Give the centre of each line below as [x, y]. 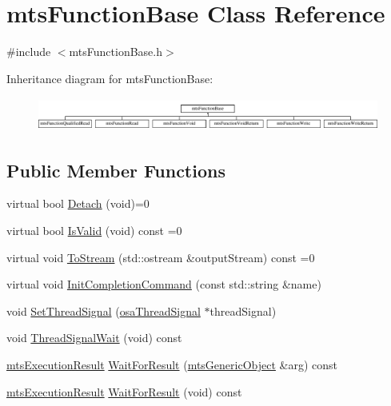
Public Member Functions [116, 170]
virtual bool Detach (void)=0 [78, 203]
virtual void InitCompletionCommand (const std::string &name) [164, 284]
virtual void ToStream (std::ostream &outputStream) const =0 [161, 257]
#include [29, 52]
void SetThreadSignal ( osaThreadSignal [104, 310]
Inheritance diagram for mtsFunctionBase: [110, 78]
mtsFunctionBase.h [116, 52]
